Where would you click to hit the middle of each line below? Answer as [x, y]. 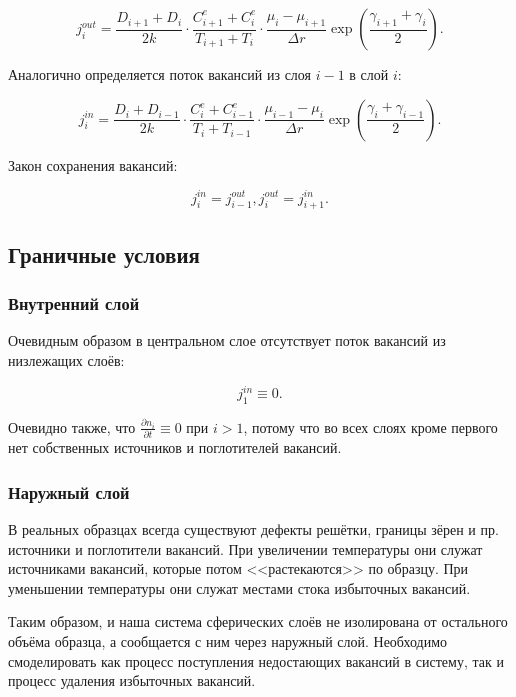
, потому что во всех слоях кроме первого [370, 426]
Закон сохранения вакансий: [93, 164]
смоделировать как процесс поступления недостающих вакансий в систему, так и [256, 660]
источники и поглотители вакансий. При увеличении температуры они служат [245, 548]
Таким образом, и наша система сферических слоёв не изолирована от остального [258, 621]
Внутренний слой [74, 303]
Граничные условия [104, 253]
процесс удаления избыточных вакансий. [132, 680]
